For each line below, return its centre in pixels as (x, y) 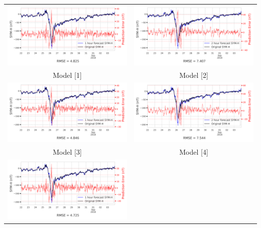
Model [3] (67, 152)
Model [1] (67, 75)
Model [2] (194, 75)
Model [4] (194, 152)
